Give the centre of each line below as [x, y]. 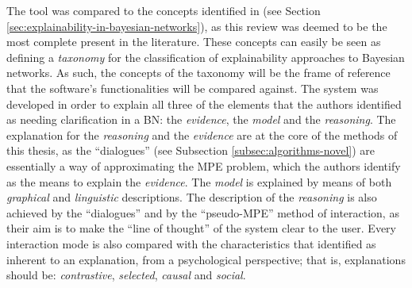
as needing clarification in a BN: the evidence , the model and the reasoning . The [201, 119]
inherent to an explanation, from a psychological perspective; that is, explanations [206, 259]
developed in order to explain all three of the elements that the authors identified [204, 104]
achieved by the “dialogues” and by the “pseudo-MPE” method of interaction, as [203, 212]
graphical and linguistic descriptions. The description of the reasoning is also [192, 197]
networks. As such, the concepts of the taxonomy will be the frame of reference [198, 73]
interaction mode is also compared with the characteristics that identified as [191, 243]
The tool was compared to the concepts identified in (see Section [164, 10]
